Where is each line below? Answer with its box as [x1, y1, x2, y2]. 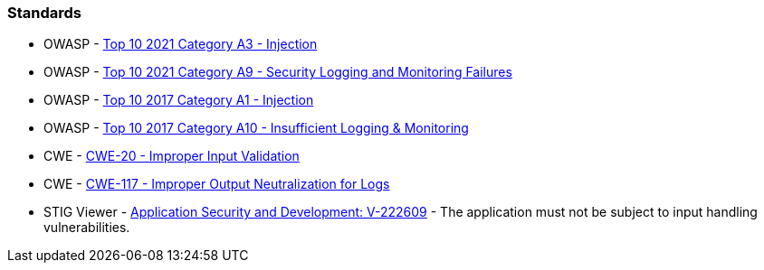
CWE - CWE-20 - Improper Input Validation [43, 148, 300, 164]
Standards [7, 4, 82, 22]
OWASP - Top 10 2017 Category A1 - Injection [43, 92, 314, 108]
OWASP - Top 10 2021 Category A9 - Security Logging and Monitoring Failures [43, 64, 512, 80]
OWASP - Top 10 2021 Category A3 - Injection [43, 36, 318, 52]
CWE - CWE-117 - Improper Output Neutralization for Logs [43, 176, 390, 192]
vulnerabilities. [43, 219, 130, 236]
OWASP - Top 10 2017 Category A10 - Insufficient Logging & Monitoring [43, 120, 469, 136]
